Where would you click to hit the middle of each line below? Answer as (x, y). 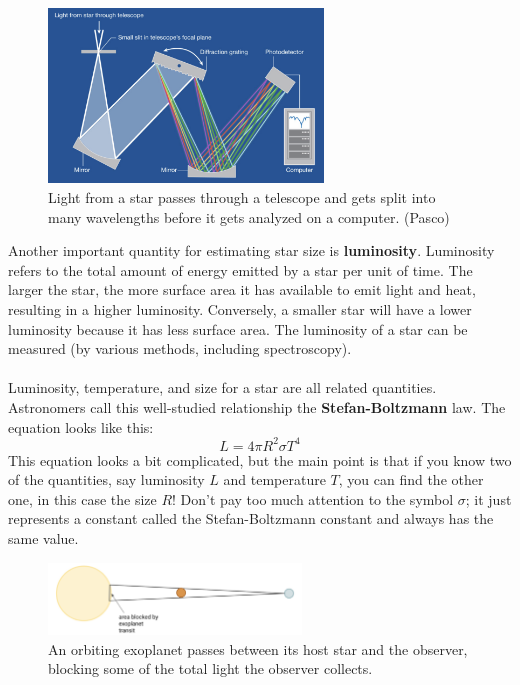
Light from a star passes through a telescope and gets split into (242, 197)
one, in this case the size (82, 498)
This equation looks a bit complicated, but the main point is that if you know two (260, 459)
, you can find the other (411, 479)
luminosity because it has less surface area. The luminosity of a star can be (238, 328)
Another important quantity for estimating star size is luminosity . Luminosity (251, 250)
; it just (488, 498)
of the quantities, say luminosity (106, 479)
